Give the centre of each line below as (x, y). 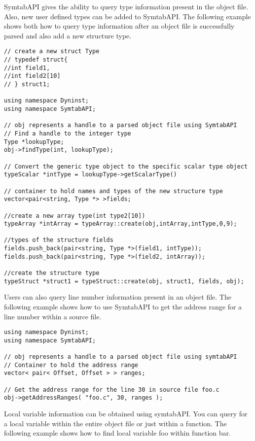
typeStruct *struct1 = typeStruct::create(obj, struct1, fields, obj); (124, 281)
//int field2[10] (32, 76)
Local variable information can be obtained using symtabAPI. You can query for (126, 414)
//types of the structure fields (59, 240)
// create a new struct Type (52, 51)
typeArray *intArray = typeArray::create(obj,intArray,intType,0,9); (121, 224)
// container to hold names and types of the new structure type (113, 191)
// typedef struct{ (36, 60)
